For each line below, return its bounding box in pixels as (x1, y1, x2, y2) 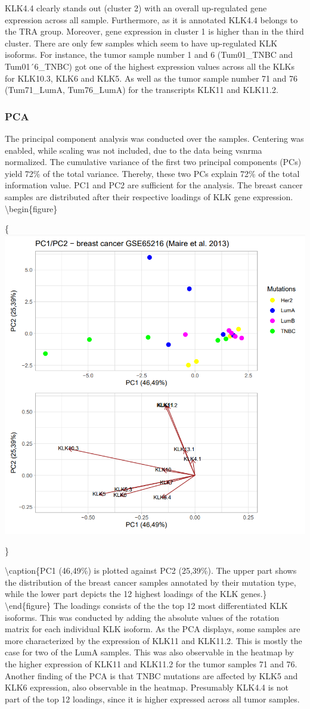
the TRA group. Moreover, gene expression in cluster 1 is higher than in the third (5, 25, 304, 38)
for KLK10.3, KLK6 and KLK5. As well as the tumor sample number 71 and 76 (5, 71, 297, 84)
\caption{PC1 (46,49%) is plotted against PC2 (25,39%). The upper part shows (5, 564, 297, 577)
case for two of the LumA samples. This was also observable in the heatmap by (5, 646, 294, 658)
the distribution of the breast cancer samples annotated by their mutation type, (5, 576, 296, 588)
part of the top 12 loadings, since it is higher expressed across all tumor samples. (5, 692, 300, 705)
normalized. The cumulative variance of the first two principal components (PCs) (5, 156, 302, 168)
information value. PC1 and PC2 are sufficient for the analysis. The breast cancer (5, 179, 303, 191)
